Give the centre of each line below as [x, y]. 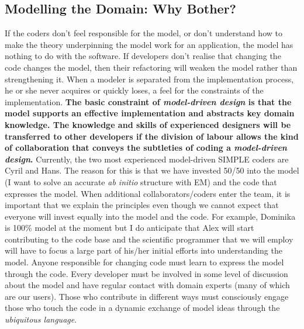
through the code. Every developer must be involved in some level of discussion [146, 273]
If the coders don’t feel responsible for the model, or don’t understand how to [144, 33]
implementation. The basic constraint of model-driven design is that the [148, 101]
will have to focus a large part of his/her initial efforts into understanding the [144, 250]
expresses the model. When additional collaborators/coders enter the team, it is [148, 193]
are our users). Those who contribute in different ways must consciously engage [147, 296]
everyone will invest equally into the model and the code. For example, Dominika [150, 216]
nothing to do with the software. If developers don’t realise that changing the [143, 56]
